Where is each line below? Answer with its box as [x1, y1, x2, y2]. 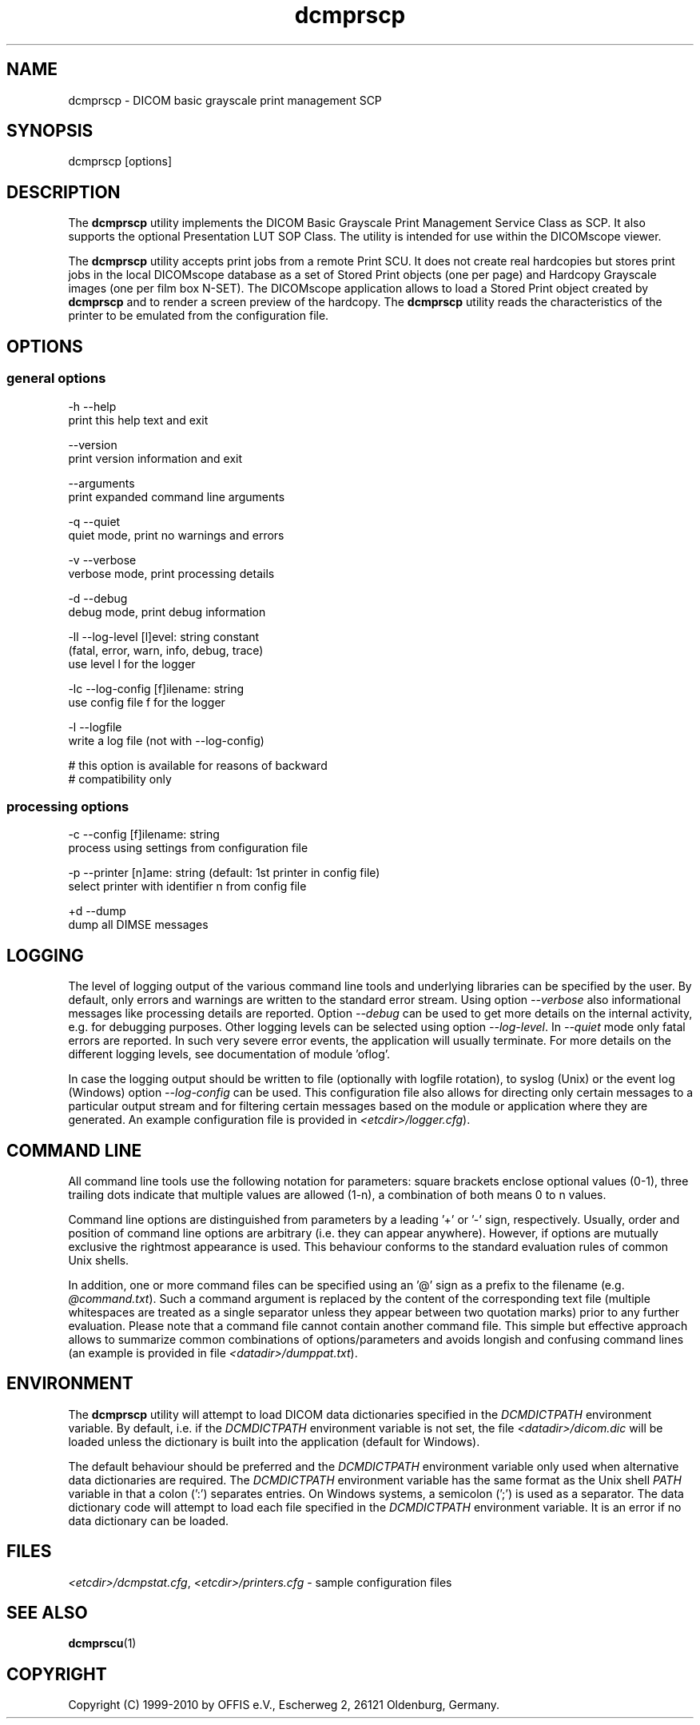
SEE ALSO [6, 1603, 88, 1623]
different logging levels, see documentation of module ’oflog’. [68, 1047, 391, 1062]
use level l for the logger [68, 656, 196, 671]
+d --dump [68, 904, 126, 918]
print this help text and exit [68, 412, 209, 427]
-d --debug [68, 591, 128, 605]
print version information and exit [68, 451, 243, 465]
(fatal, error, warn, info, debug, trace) [68, 643, 264, 657]
